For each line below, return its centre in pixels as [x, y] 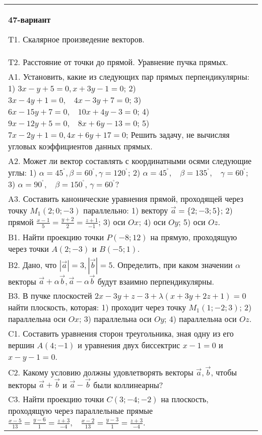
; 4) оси [152, 222]
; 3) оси [112, 222]
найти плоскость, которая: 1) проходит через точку [97, 307]
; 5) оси [192, 222]
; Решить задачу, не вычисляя [178, 134]
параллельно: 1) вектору [126, 210]
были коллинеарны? [128, 385]
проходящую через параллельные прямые [81, 411]
